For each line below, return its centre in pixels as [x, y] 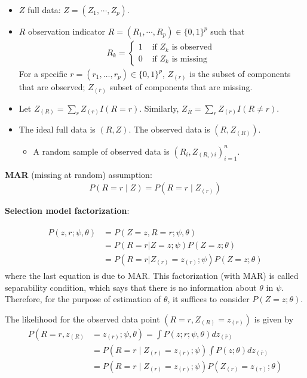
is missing [189, 59]
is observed [192, 47]
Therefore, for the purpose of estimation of [83, 299]
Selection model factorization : [67, 210]
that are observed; [52, 87]
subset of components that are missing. [181, 87]
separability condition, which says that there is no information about [131, 287]
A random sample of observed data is [101, 151]
